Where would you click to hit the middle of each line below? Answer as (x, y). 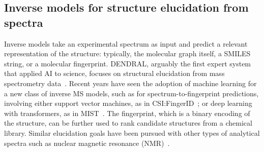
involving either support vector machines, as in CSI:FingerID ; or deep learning (128, 103)
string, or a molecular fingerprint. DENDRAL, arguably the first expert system (128, 63)
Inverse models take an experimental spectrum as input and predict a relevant (126, 43)
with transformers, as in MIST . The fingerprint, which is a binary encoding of (127, 113)
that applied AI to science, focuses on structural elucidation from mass (114, 73)
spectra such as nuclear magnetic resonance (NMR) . (87, 143)
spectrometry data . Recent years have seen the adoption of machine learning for (130, 83)
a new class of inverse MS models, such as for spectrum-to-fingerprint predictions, (131, 93)
